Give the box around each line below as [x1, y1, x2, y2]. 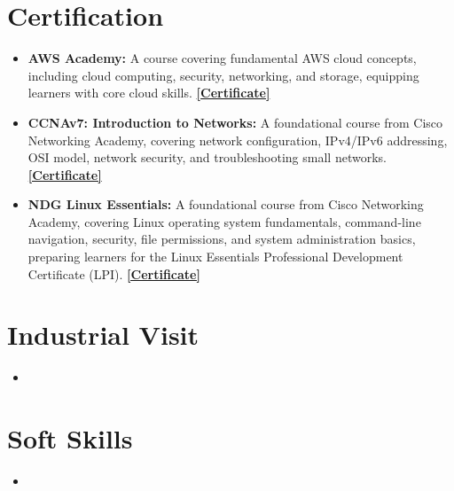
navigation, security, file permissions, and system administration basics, [27, 230, 416, 248]
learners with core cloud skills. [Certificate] [27, 83, 270, 102]
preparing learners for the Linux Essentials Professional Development [27, 247, 403, 266]
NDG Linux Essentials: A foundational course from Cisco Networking [27, 195, 424, 214]
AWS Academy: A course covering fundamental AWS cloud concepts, [27, 49, 417, 67]
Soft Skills [7, 420, 133, 456]
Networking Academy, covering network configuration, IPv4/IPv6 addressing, [27, 130, 448, 149]
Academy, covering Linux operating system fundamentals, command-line [27, 212, 421, 230]
